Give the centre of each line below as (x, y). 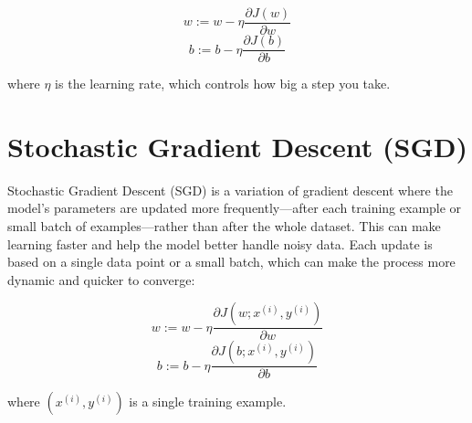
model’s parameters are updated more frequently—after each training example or (235, 208)
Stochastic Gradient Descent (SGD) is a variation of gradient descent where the (230, 190)
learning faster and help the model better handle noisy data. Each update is (220, 243)
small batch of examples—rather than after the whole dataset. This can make (224, 226)
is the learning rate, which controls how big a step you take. (223, 84)
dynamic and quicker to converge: (101, 279)
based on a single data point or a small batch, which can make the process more (231, 262)
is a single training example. (208, 402)
